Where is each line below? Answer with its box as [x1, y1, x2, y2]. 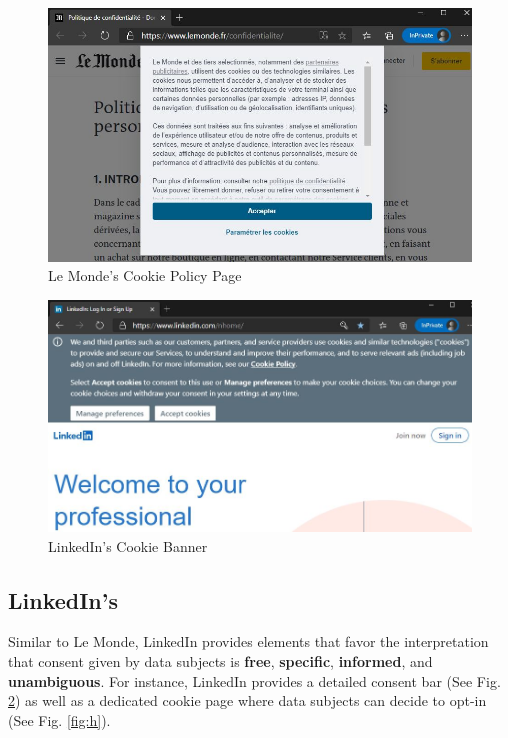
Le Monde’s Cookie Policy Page [48, 265, 242, 286]
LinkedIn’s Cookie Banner [48, 535, 208, 556]
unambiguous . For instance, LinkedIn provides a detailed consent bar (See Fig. [8, 670, 501, 691]
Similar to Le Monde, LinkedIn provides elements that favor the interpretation [8, 631, 489, 652]
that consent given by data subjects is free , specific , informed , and [8, 651, 433, 671]
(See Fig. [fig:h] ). [8, 709, 111, 730]
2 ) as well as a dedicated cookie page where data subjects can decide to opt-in [8, 690, 487, 711]
